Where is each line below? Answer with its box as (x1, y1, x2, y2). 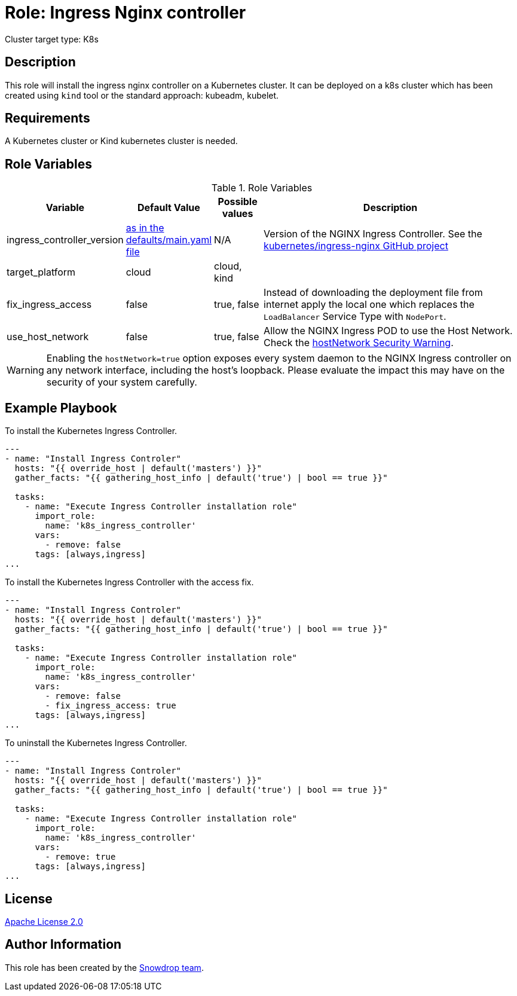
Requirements (5, 111, 90, 126)
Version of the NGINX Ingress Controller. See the (264, 228, 482, 240)
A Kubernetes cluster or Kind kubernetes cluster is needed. (5, 136, 238, 146)
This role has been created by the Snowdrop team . (5, 962, 204, 973)
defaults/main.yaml (126, 234, 212, 246)
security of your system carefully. (46, 376, 197, 389)
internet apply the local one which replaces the (264, 298, 475, 311)
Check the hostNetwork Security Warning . (264, 337, 454, 349)
